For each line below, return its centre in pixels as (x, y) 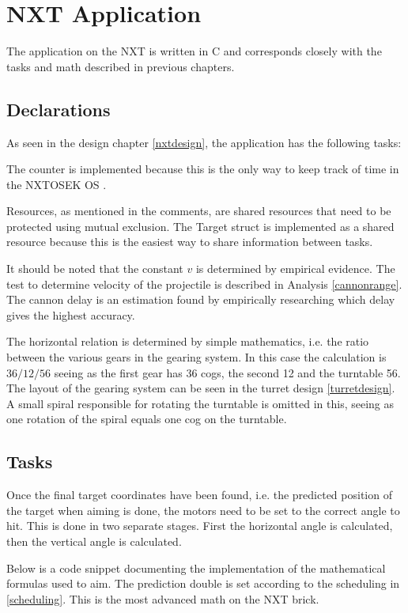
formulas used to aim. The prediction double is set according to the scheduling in (203, 583)
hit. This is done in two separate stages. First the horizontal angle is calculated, (200, 526)
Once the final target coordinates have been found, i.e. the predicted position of (199, 495)
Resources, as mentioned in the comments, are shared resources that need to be (199, 211)
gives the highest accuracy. (71, 314)
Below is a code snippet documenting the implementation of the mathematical (196, 568)
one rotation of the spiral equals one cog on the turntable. (147, 419)
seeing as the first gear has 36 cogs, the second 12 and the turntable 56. (227, 372)
